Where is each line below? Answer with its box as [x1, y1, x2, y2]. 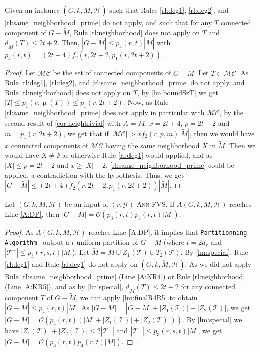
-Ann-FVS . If [134, 199, 175, 209]
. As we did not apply [185, 259, 252, 269]
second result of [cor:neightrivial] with [5, 118, 121, 128]
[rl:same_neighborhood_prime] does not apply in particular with [5, 107, 205, 118]
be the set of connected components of [53, 67, 171, 78]
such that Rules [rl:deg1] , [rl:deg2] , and [109, 5, 229, 15]
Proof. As [5, 226, 34, 237]
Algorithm [5, 239, 37, 247]
